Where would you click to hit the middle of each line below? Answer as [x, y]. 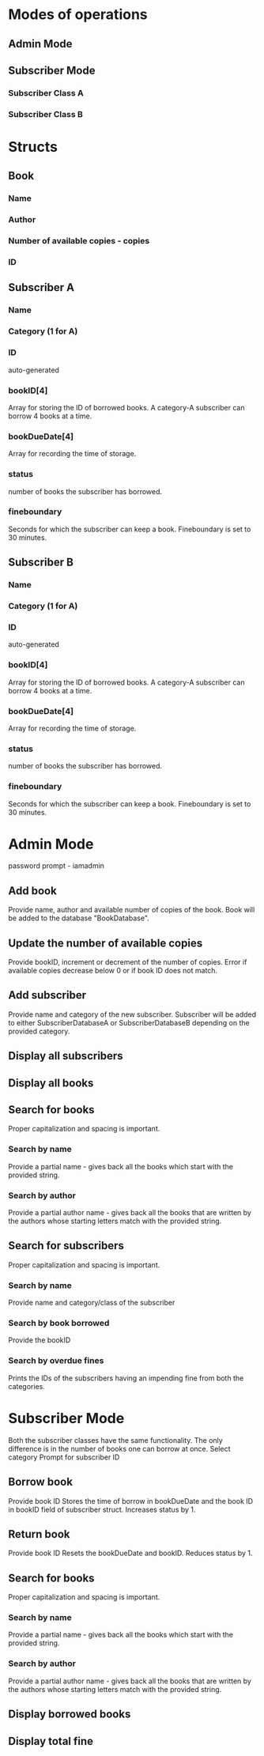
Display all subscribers [66, 1056]
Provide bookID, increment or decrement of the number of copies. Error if [128, 962]
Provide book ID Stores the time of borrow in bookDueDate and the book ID [131, 1501]
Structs [33, 147]
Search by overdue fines [56, 1361]
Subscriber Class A [46, 93]
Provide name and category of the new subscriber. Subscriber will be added [132, 1014]
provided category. [39, 1031]
